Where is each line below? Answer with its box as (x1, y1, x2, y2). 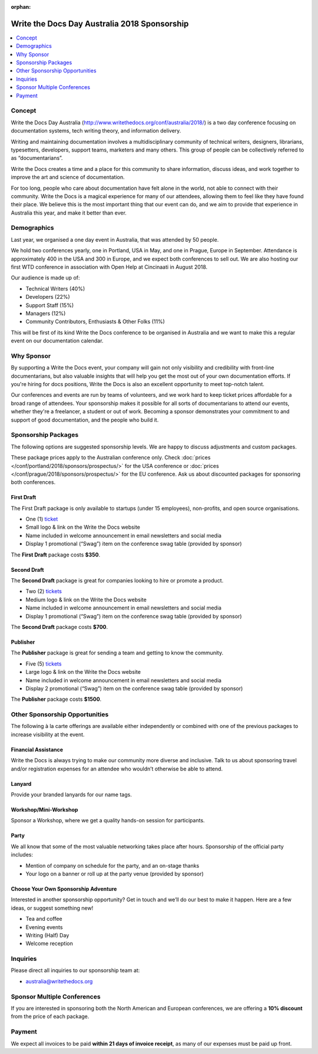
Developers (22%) (25, 294, 70, 301)
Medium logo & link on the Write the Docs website (25, 596, 147, 603)
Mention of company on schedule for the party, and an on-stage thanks (25, 862, 200, 869)
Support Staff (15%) (25, 301, 74, 309)
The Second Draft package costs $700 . (11, 624, 108, 630)
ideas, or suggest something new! (11, 904, 94, 911)
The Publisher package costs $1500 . (11, 696, 102, 703)
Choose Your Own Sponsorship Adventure (11, 885, 117, 892)
